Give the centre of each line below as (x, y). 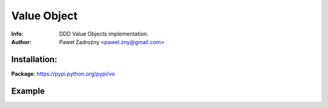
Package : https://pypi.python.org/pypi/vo (63, 74)
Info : (17, 34)
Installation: (34, 59)
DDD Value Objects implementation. (104, 34)
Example (28, 91)
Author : (21, 42)
